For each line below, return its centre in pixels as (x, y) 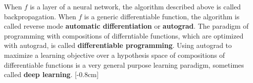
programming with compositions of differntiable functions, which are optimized (124, 35)
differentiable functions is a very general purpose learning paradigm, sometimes (124, 64)
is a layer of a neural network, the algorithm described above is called (135, 6)
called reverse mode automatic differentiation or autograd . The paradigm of (126, 26)
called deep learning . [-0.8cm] (51, 74)
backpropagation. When (40, 16)
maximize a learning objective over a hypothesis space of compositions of (115, 55)
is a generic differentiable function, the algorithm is (162, 16)
